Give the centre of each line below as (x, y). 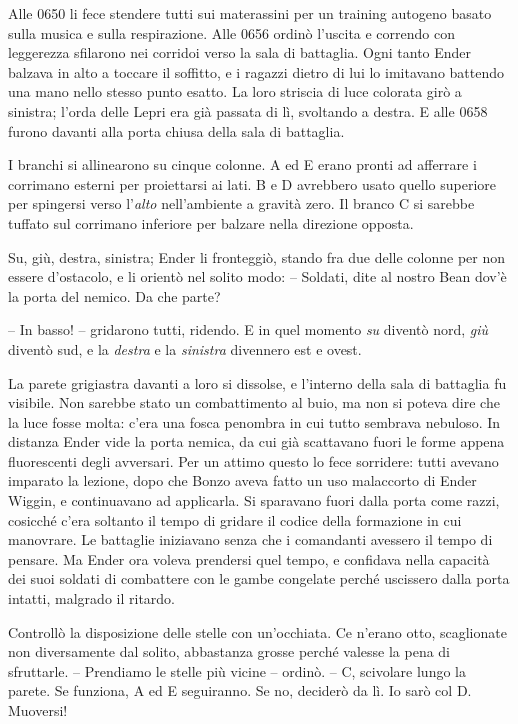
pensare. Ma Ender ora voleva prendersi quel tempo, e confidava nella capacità (249, 558)
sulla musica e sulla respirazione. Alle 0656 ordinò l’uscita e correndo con (232, 32)
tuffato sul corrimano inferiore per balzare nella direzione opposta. (211, 222)
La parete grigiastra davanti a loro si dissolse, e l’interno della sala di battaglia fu (257, 382)
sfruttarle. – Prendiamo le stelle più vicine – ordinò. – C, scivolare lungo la (237, 670)
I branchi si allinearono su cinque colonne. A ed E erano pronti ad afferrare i (242, 164)
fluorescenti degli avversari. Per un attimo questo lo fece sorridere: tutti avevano (253, 460)
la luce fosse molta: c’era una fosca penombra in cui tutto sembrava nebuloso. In (254, 421)
